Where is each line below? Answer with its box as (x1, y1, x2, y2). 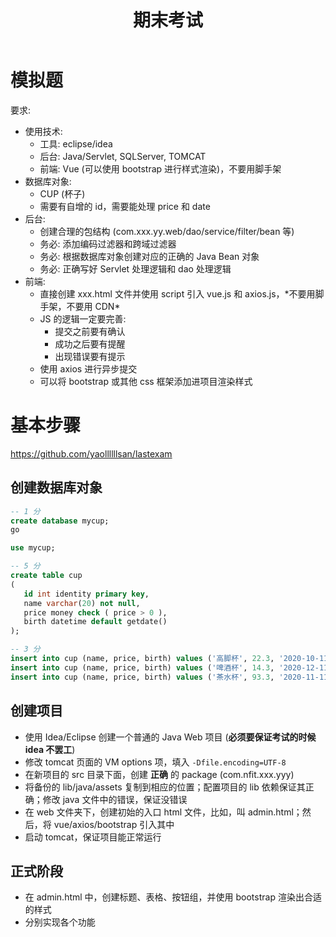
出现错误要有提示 (54, 350, 126, 362)
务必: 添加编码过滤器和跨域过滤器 (39, 237, 177, 250)
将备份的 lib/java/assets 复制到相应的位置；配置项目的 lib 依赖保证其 (24, 781, 306, 793)
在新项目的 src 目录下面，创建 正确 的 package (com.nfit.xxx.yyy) (24, 768, 295, 780)
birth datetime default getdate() (23, 617, 168, 627)
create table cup (10, 571, 83, 581)
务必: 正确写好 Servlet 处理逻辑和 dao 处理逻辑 (39, 262, 232, 275)
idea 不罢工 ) (24, 743, 76, 755)
